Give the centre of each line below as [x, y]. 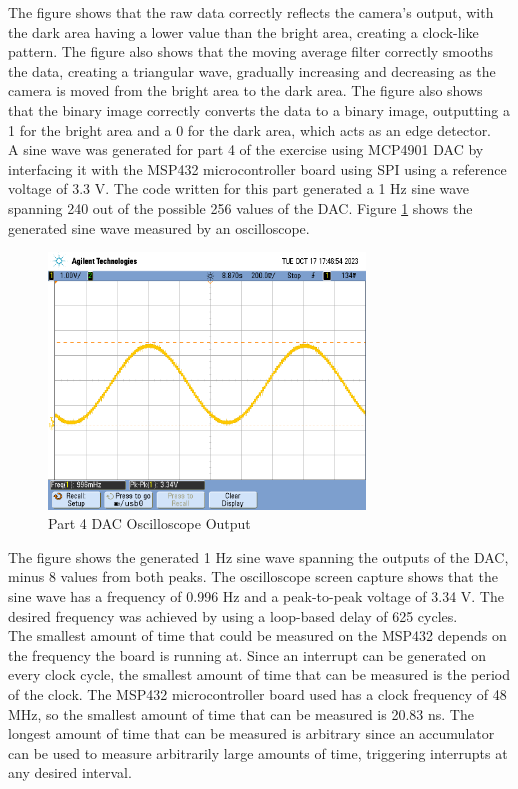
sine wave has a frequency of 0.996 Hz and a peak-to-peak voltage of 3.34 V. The [256, 595]
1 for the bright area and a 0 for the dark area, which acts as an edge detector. [250, 129]
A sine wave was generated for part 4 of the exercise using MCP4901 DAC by [246, 149]
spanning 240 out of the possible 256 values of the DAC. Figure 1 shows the [240, 207]
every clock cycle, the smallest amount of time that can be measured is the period [259, 674]
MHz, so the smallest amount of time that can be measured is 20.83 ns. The [241, 713]
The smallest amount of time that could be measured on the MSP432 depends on [257, 635]
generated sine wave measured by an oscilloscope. [159, 227]
